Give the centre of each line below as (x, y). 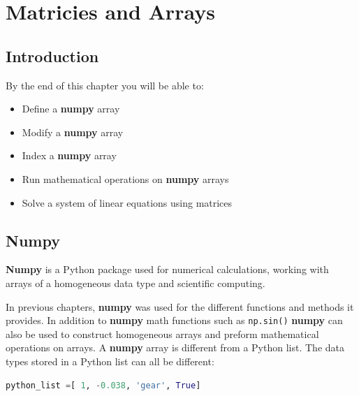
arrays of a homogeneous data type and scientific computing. (135, 283)
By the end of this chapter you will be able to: (105, 85)
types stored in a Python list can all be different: (110, 361)
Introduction (52, 56)
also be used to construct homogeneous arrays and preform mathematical (162, 333)
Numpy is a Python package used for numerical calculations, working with (167, 269)
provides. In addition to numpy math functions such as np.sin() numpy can (174, 320)
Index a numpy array (69, 155)
